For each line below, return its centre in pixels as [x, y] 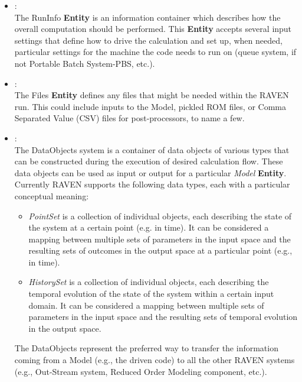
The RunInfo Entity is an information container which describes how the [147, 17]
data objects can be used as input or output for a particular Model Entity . [150, 172]
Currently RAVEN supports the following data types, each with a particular [152, 184]
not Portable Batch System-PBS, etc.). [85, 63]
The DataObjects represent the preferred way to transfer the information [146, 348]
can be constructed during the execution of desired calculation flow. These [149, 161]
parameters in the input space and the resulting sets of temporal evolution [163, 317]
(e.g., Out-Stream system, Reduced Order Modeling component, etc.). [141, 371]
